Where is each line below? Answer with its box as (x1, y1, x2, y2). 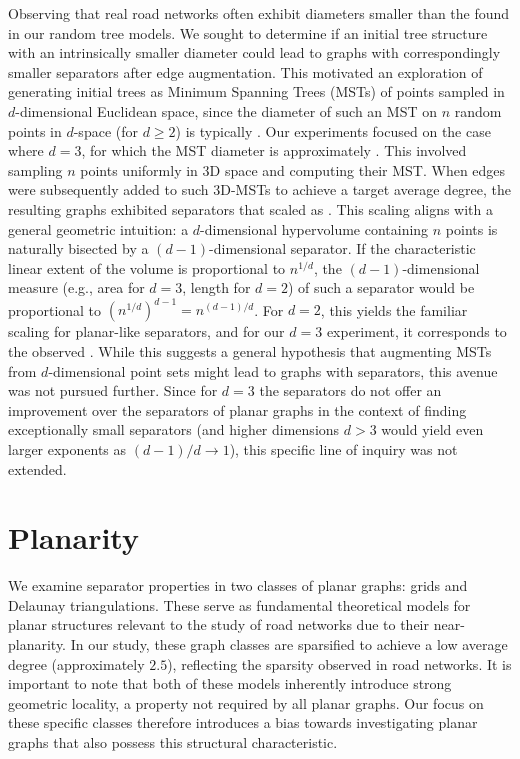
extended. (8, 458, 67, 479)
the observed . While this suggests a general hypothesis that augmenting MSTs (8, 341, 492, 361)
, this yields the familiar (320, 299, 468, 320)
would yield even (381, 419, 484, 440)
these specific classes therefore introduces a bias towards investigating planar (8, 712, 478, 733)
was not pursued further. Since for (8, 380, 218, 401)
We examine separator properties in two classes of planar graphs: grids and (8, 575, 468, 596)
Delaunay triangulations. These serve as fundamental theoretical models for (8, 594, 471, 615)
